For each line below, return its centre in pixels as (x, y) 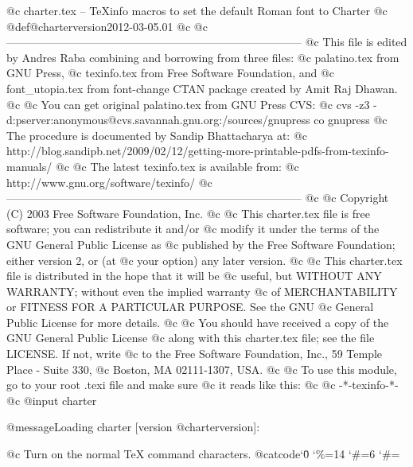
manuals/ (29, 166)
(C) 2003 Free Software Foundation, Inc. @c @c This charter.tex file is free (188, 213)
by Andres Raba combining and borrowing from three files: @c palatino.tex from (203, 57)
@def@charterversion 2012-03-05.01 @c (99, 26)
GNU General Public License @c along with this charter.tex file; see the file (191, 338)
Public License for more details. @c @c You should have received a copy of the (198, 322)
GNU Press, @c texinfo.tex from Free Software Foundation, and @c (171, 73)
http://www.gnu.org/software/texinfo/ (101, 182)
